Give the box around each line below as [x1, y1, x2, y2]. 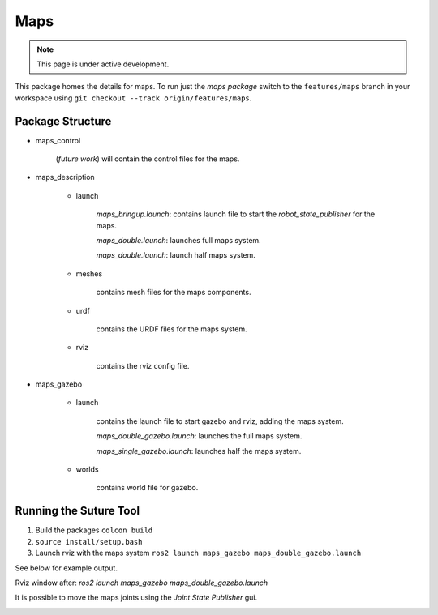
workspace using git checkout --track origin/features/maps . [15, 93, 252, 103]
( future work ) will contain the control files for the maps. [55, 154, 240, 164]
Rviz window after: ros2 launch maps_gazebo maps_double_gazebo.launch [15, 578, 268, 587]
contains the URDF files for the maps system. [96, 324, 247, 334]
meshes [75, 268, 103, 279]
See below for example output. [15, 563, 118, 573]
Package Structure [15, 114, 112, 128]
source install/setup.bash [35, 537, 143, 546]
